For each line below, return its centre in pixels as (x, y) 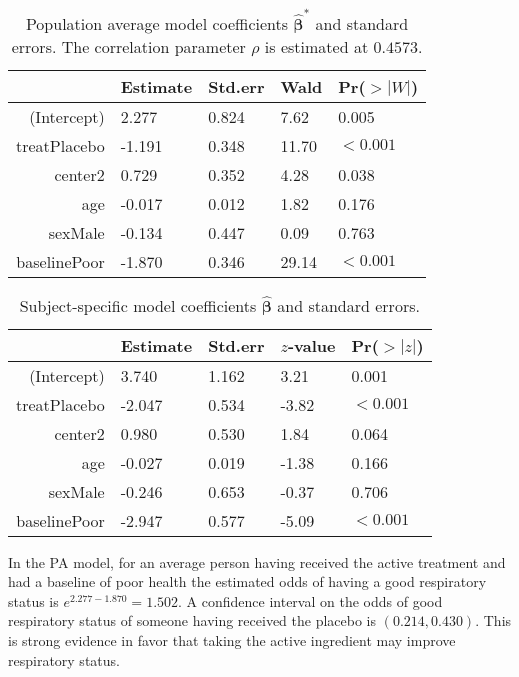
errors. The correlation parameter (128, 46)
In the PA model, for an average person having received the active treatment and (257, 561)
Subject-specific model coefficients (138, 305)
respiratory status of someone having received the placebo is (192, 620)
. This (493, 620)
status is (33, 600)
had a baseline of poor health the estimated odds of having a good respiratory (247, 581)
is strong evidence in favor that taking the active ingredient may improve (232, 639)
